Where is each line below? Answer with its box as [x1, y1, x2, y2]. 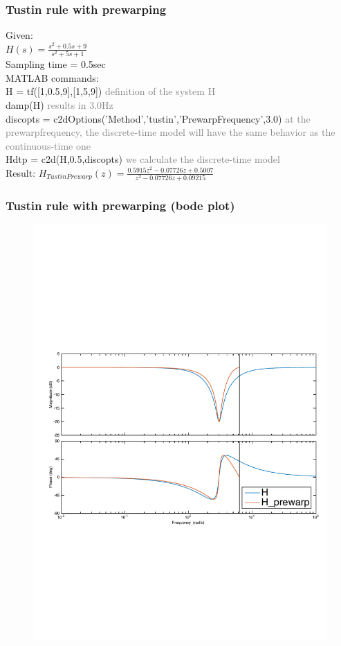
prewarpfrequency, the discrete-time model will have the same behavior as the [6, 125, 335, 139]
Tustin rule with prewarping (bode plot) [6, 197, 235, 214]
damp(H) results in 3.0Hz [6, 97, 113, 112]
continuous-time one [6, 138, 91, 152]
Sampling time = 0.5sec [6, 57, 106, 71]
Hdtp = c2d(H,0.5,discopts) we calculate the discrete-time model [6, 152, 280, 166]
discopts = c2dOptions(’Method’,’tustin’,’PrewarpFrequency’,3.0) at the [6, 111, 311, 125]
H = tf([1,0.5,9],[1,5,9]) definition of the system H [6, 84, 216, 98]
